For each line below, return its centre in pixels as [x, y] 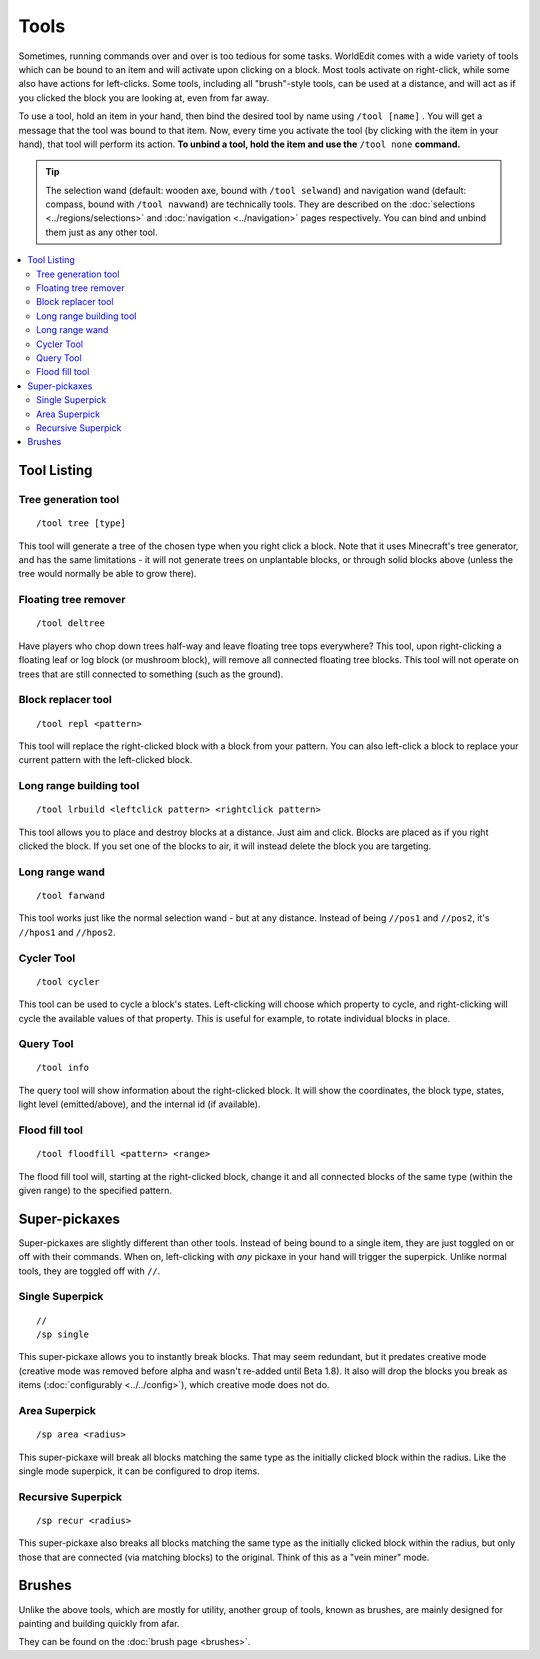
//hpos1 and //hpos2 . [67, 932]
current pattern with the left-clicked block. [105, 760]
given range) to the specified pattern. [95, 1190]
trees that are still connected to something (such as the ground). [151, 674]
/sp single [63, 1334]
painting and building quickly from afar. [99, 1623]
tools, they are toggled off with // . [89, 1271]
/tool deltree [70, 623]
